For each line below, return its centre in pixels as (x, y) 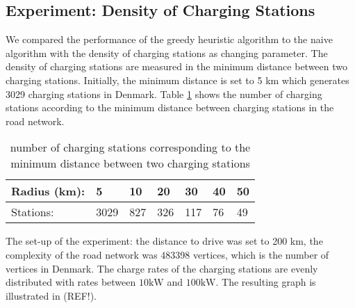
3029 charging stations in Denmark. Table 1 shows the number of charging (164, 94)
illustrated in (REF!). (51, 295)
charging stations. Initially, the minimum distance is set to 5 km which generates (177, 80)
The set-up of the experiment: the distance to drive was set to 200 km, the (164, 241)
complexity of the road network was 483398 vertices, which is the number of (167, 254)
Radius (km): (48, 191)
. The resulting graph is (266, 282)
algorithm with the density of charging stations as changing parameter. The (167, 52)
